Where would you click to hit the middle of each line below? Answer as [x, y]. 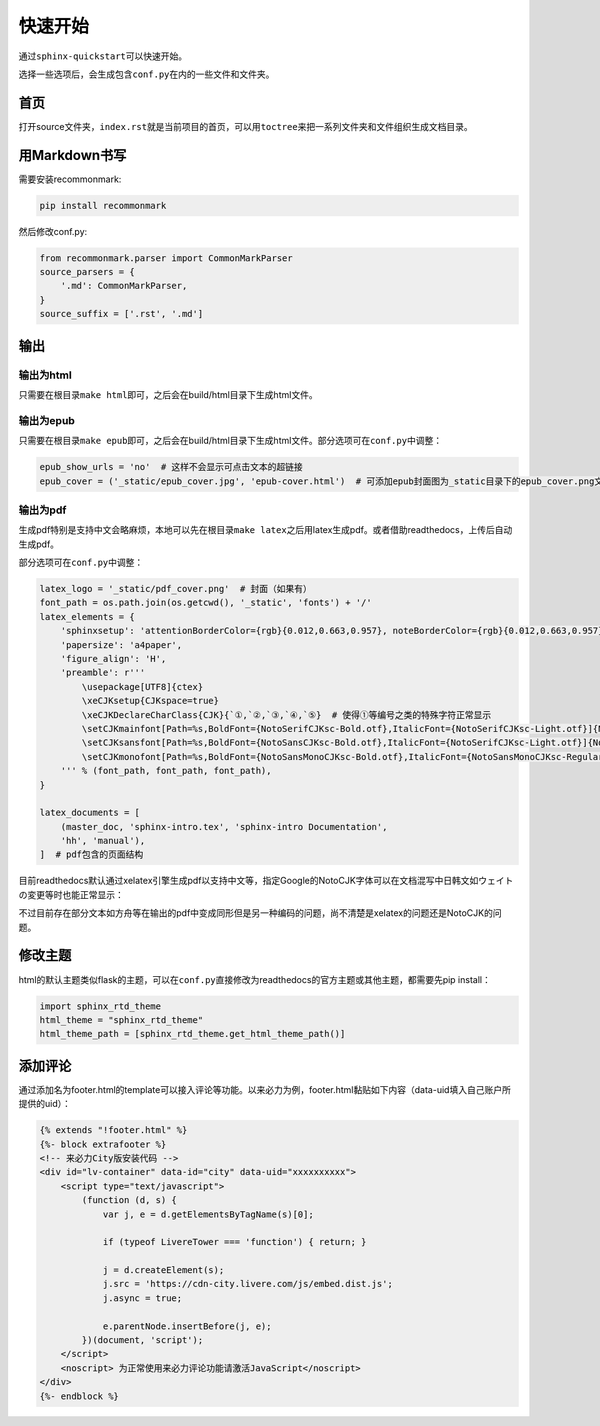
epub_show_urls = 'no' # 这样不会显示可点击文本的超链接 [171, 467]
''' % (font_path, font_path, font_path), [166, 771]
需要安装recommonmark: [70, 179]
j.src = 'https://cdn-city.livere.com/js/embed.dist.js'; [248, 1284]
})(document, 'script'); [142, 1340]
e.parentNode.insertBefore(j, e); [187, 1326]
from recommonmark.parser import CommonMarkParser [166, 258]
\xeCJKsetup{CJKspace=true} [150, 701]
